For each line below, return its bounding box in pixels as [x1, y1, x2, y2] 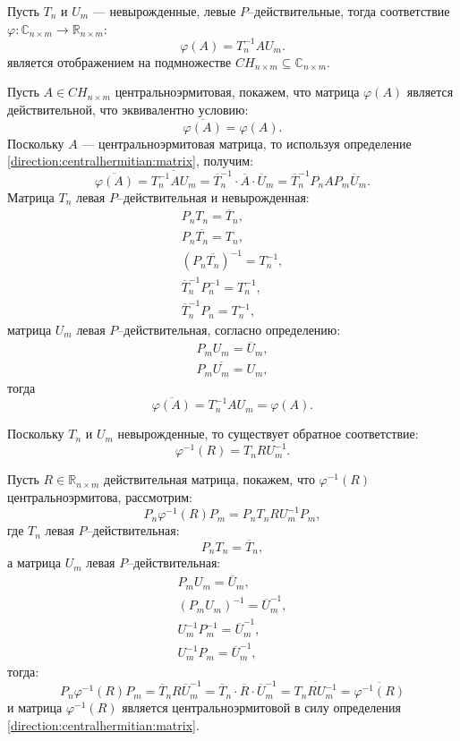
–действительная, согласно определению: [117, 319, 341, 338]
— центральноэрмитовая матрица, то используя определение [81, 133, 412, 152]
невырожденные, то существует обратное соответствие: [117, 424, 419, 443]
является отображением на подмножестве [7, 52, 232, 71]
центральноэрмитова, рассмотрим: [7, 488, 192, 507]
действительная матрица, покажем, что [104, 470, 315, 489]
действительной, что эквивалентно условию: [7, 99, 249, 118]
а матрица [7, 553, 61, 572]
